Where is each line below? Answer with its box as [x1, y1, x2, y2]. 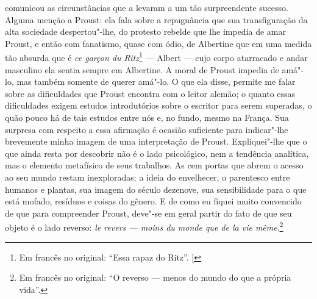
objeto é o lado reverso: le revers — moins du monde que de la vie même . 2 [5, 219, 283, 233]
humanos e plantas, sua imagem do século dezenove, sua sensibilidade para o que [5, 182, 307, 195]
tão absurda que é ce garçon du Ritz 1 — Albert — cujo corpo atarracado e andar [5, 49, 308, 64]
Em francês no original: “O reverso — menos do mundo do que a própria [19, 271, 291, 284]
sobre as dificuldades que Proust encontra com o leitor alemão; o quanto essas [5, 87, 296, 99]
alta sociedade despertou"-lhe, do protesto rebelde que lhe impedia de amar [5, 25, 287, 38]
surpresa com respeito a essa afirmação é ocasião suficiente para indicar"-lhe [5, 123, 288, 135]
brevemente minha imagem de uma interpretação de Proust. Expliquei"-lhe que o [5, 135, 307, 148]
